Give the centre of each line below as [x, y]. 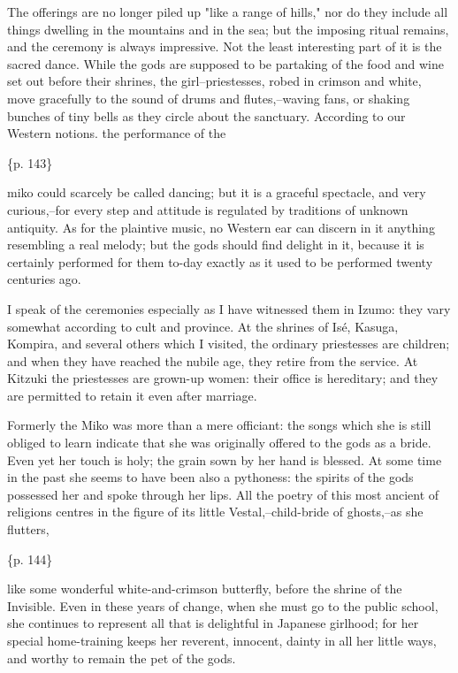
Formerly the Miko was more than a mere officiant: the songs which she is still [219, 425]
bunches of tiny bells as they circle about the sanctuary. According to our [206, 115]
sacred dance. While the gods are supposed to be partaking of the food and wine [225, 63]
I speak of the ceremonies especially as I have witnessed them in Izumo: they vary [229, 308]
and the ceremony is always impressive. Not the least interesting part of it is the [225, 46]
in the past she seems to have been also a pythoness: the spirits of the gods [210, 477]
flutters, [28, 529]
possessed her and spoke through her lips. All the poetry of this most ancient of [223, 494]
